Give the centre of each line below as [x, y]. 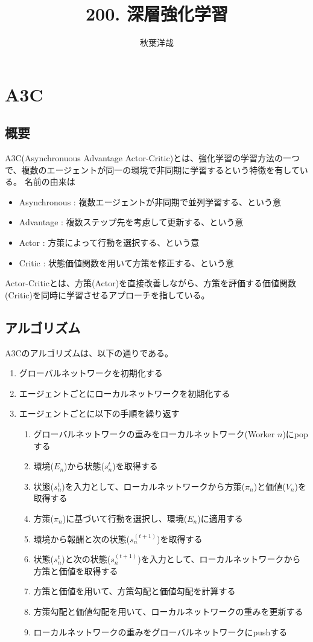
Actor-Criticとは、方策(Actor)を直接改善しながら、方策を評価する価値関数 [151, 283]
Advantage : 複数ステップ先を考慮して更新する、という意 [131, 222]
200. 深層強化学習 [157, 14]
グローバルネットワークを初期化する [91, 373]
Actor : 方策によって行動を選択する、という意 [109, 242]
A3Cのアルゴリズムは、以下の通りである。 [89, 352]
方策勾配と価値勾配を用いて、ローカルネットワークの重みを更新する [168, 611]
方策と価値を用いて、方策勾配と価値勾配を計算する [134, 591]
